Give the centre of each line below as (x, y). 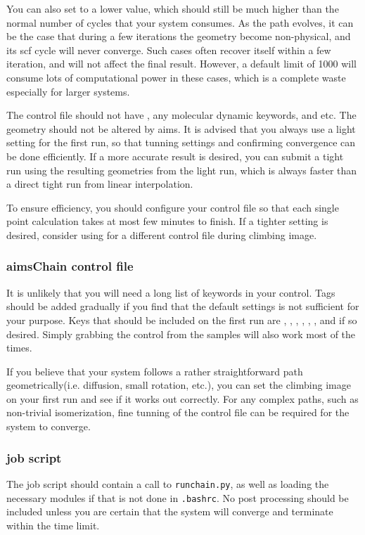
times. (19, 348)
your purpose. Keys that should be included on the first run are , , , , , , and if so (182, 320)
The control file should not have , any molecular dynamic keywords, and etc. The (181, 115)
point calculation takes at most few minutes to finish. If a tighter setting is (167, 221)
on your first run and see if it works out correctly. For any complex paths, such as (182, 398)
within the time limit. (53, 525)
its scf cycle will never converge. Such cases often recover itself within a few (169, 50)
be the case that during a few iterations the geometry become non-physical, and (179, 36)
